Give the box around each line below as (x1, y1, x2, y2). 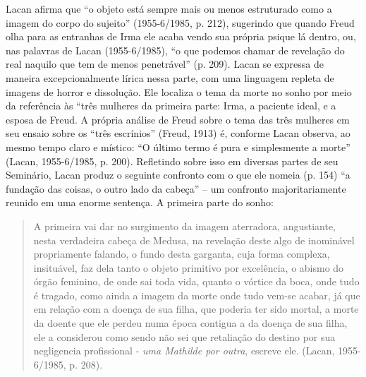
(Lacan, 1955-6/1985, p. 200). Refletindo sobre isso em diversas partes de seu (6, 153, 338, 168)
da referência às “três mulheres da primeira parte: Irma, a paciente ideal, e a (6, 98, 336, 113)
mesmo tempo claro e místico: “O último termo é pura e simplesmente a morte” (6, 139, 350, 154)
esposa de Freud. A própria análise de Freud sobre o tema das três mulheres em (6, 112, 350, 126)
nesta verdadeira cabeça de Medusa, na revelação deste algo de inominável (33, 232, 355, 247)
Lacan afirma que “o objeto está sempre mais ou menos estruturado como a (6, 1, 332, 16)
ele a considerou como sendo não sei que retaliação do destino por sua (33, 329, 336, 344)
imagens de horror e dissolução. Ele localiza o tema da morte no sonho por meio (6, 84, 352, 99)
